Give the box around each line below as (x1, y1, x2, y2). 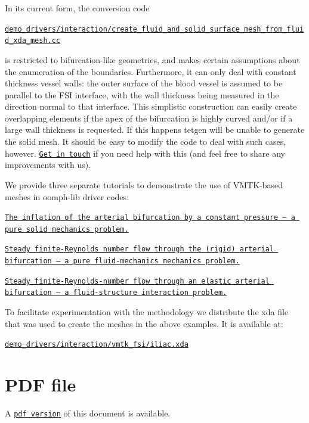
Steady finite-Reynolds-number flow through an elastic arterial (5, 276, 270, 285)
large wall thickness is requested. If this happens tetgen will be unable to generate (5, 123, 305, 136)
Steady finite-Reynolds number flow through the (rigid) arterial (5, 245, 274, 254)
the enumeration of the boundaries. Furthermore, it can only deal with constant (5, 65, 296, 77)
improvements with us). (5, 158, 91, 171)
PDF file (5, 372, 76, 397)
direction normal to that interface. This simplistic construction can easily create (5, 100, 297, 113)
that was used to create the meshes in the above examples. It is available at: (5, 317, 283, 329)
